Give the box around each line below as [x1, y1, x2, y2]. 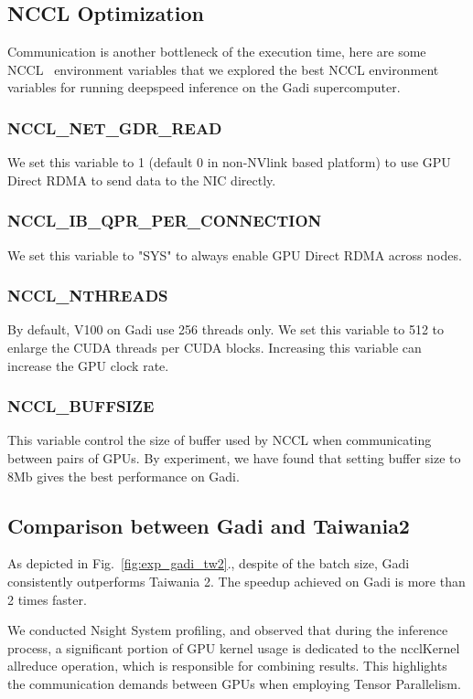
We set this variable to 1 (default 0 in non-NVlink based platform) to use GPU [7, 153, 451, 172]
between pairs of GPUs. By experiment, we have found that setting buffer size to [7, 449, 461, 468]
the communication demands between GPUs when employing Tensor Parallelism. [7, 673, 461, 693]
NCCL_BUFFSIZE [7, 395, 155, 418]
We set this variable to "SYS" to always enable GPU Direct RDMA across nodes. [7, 245, 462, 264]
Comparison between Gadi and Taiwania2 [7, 511, 410, 539]
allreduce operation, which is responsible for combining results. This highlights [7, 656, 447, 675]
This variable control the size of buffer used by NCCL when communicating [7, 430, 432, 450]
